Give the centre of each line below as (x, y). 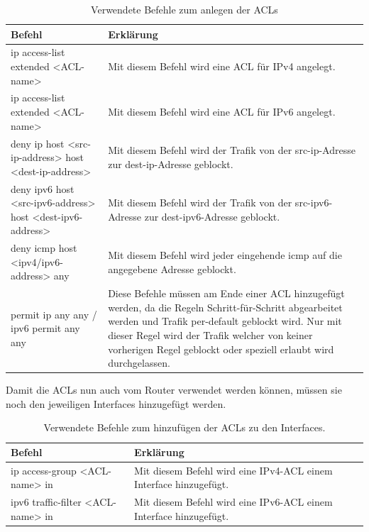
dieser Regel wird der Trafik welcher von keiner (210, 334)
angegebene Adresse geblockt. (172, 268)
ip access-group (44, 470)
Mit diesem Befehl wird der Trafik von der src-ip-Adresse (232, 150)
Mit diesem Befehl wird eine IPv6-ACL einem (233, 502)
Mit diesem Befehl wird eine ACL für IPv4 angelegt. (222, 66)
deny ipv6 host (43, 188)
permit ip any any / (54, 314)
